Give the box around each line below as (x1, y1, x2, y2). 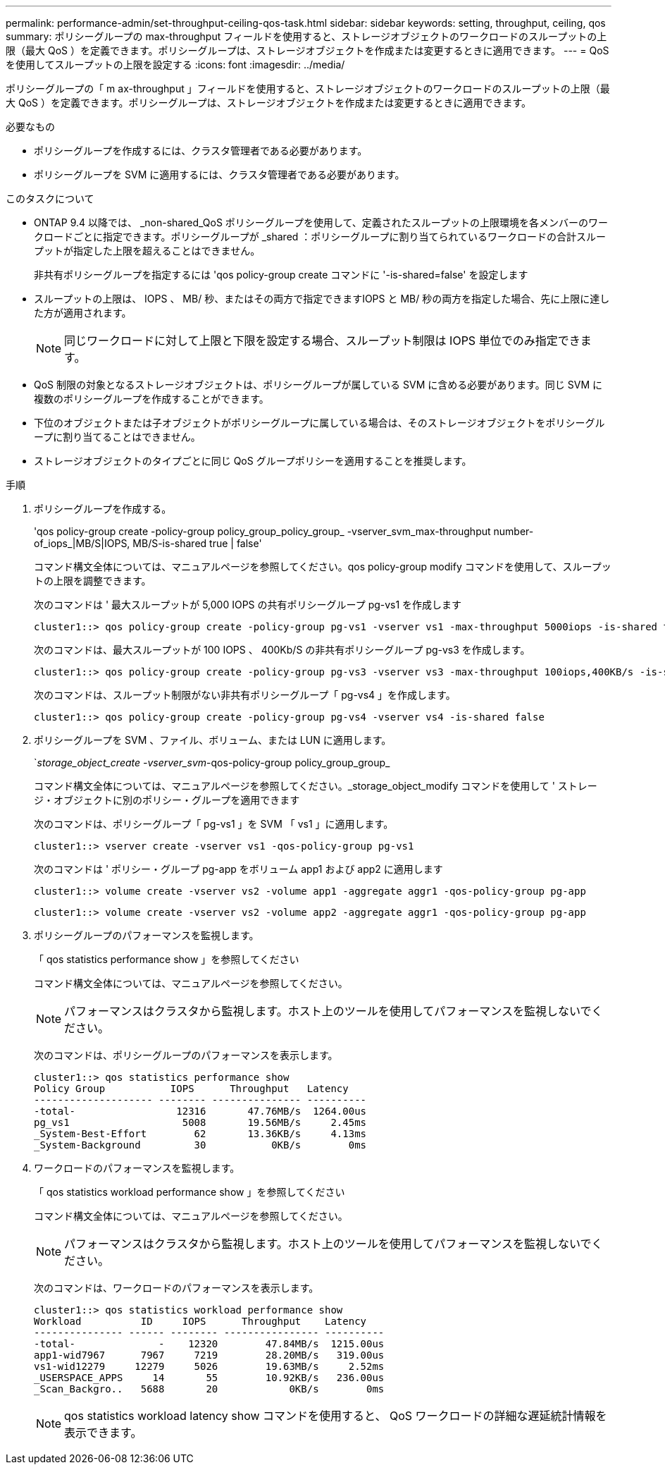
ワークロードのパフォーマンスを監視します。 (34, 1162, 240, 1174)
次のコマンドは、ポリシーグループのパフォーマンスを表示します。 (34, 1049, 338, 1061)
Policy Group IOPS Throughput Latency (34, 1083, 349, 1094)
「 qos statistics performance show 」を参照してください (34, 953, 299, 965)
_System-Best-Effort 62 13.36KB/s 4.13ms (34, 1128, 367, 1139)
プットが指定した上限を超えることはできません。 (34, 245, 261, 257)
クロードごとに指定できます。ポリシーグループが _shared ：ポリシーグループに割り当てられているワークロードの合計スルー (34, 231, 607, 243)
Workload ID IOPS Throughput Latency (34, 1316, 367, 1327)
